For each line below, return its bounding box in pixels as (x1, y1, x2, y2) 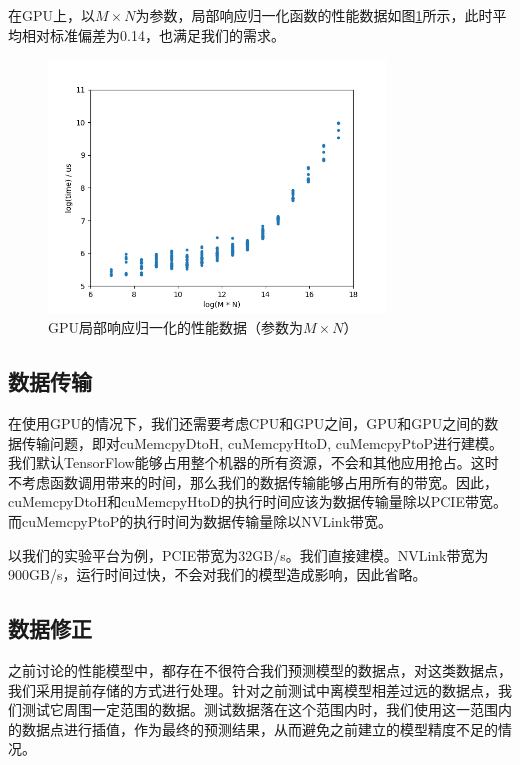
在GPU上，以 (8, 5, 96, 25)
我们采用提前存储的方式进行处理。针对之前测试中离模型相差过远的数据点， (8, 679, 498, 700)
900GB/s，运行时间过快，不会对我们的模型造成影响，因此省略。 (8, 564, 427, 585)
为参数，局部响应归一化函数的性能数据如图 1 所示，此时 (135, 5, 493, 25)
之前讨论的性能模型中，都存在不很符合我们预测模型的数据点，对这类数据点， (8, 659, 512, 680)
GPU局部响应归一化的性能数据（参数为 (48, 317, 304, 338)
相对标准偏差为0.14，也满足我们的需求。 (21, 24, 285, 45)
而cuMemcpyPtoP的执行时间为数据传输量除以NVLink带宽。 (8, 510, 393, 531)
